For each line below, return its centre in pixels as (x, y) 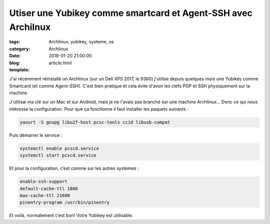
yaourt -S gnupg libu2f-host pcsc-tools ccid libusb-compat (95, 122)
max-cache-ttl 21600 (45, 195)
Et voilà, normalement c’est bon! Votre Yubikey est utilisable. (71, 216)
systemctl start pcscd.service (58, 155)
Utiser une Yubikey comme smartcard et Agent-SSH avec (131, 13)
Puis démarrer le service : (36, 135)
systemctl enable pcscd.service (59, 148)
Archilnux (30, 27)
